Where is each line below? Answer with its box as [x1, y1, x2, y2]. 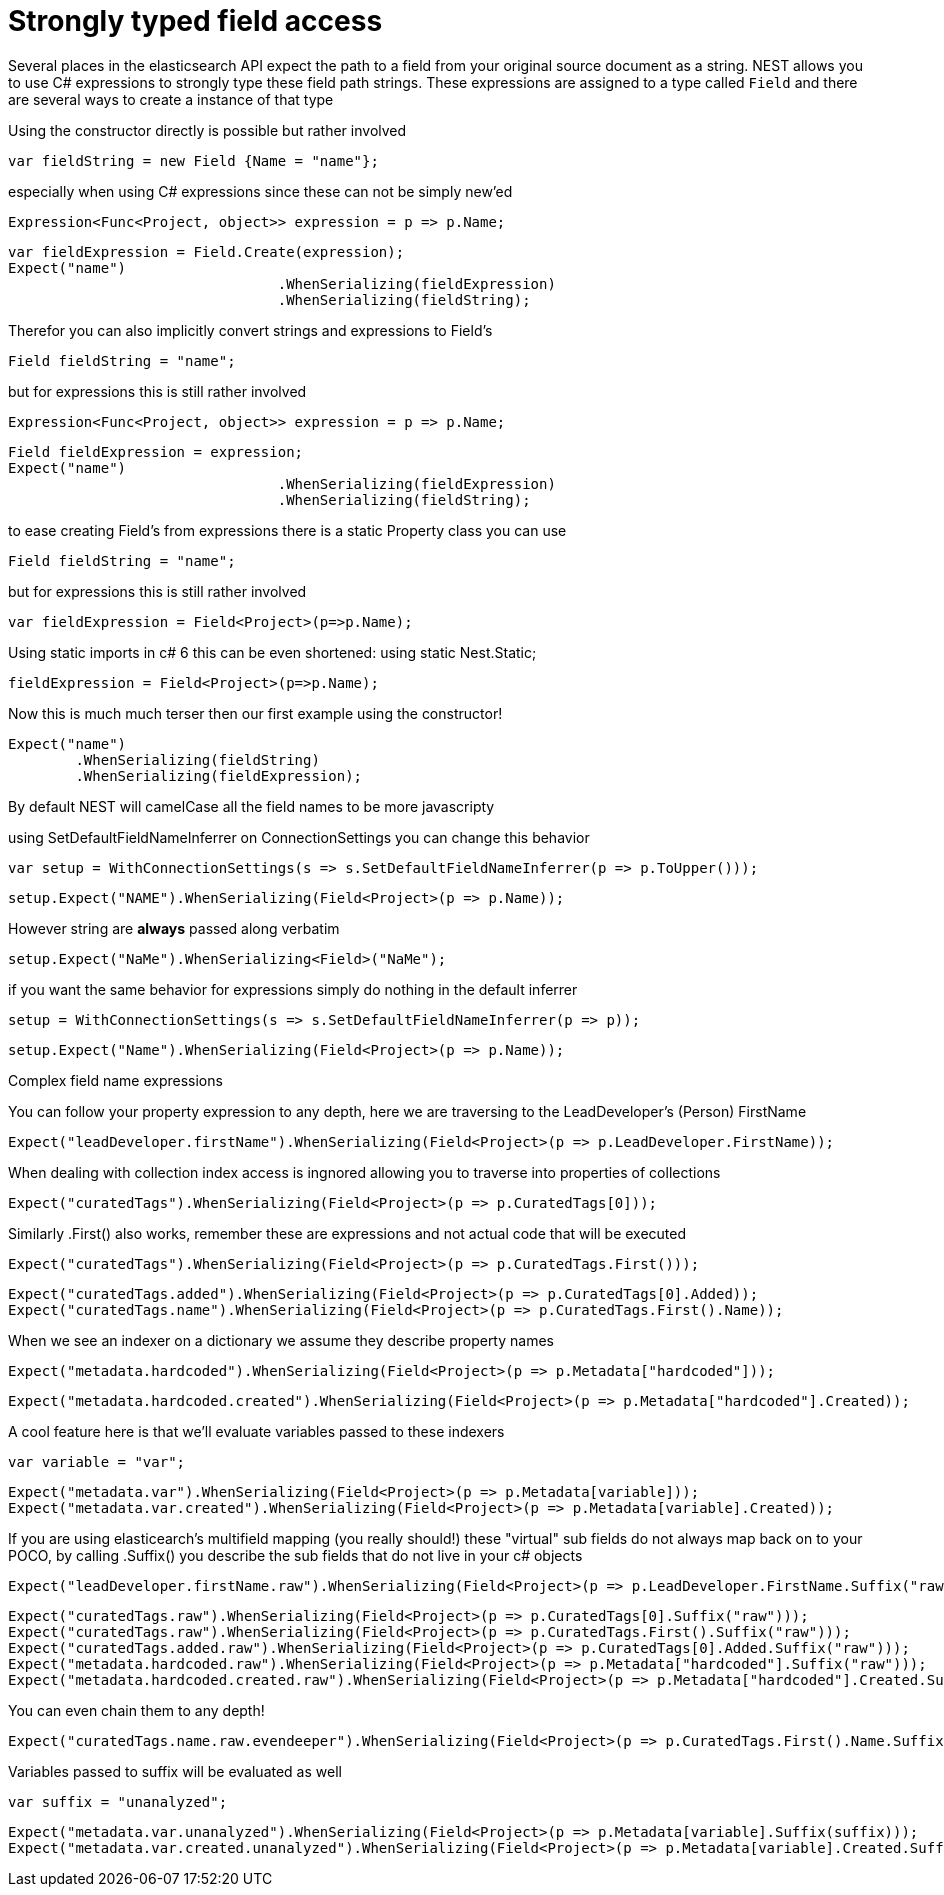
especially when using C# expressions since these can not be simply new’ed [8, 182, 513, 200]
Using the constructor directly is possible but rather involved [8, 121, 407, 139]
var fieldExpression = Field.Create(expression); [8, 243, 405, 260]
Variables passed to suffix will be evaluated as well [8, 1762, 342, 1780]
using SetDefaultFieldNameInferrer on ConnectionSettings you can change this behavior [8, 828, 590, 846]
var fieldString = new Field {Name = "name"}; [8, 152, 379, 169]
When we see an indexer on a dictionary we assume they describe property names [8, 1331, 554, 1349]
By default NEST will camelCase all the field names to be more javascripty [8, 797, 495, 815]
